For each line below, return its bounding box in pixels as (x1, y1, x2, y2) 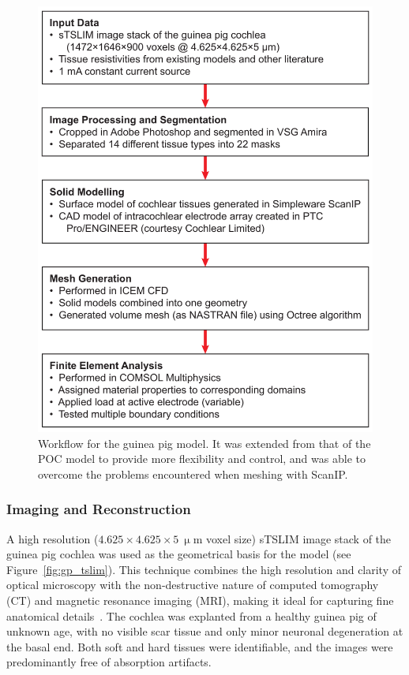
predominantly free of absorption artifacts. (6, 654, 212, 670)
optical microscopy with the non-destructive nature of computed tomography (6, 576, 379, 593)
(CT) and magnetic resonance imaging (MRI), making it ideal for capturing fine (6, 591, 394, 608)
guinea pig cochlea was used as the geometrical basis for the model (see (6, 546, 351, 562)
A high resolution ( (6, 530, 99, 546)
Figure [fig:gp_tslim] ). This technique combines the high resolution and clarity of (6, 561, 402, 577)
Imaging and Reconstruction (6, 499, 191, 519)
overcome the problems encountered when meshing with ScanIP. (38, 465, 348, 482)
